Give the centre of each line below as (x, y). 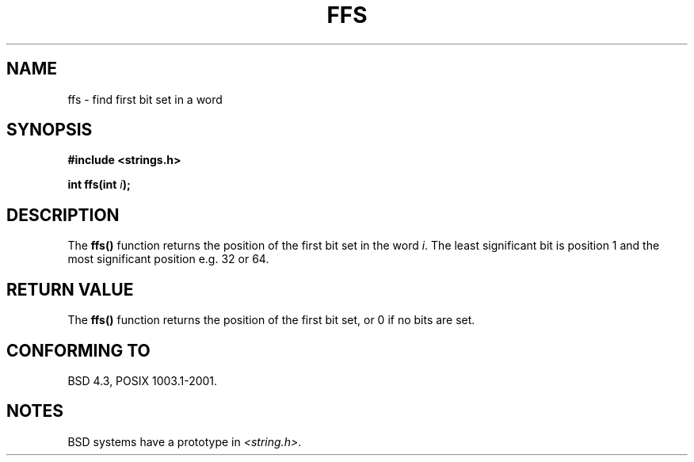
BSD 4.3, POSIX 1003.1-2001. (143, 380)
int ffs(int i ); (99, 185)
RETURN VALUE (70, 289)
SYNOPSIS (50, 130)
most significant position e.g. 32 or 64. (168, 259)
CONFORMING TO (78, 350)
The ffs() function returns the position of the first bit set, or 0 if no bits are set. (271, 320)
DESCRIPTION (63, 215)
